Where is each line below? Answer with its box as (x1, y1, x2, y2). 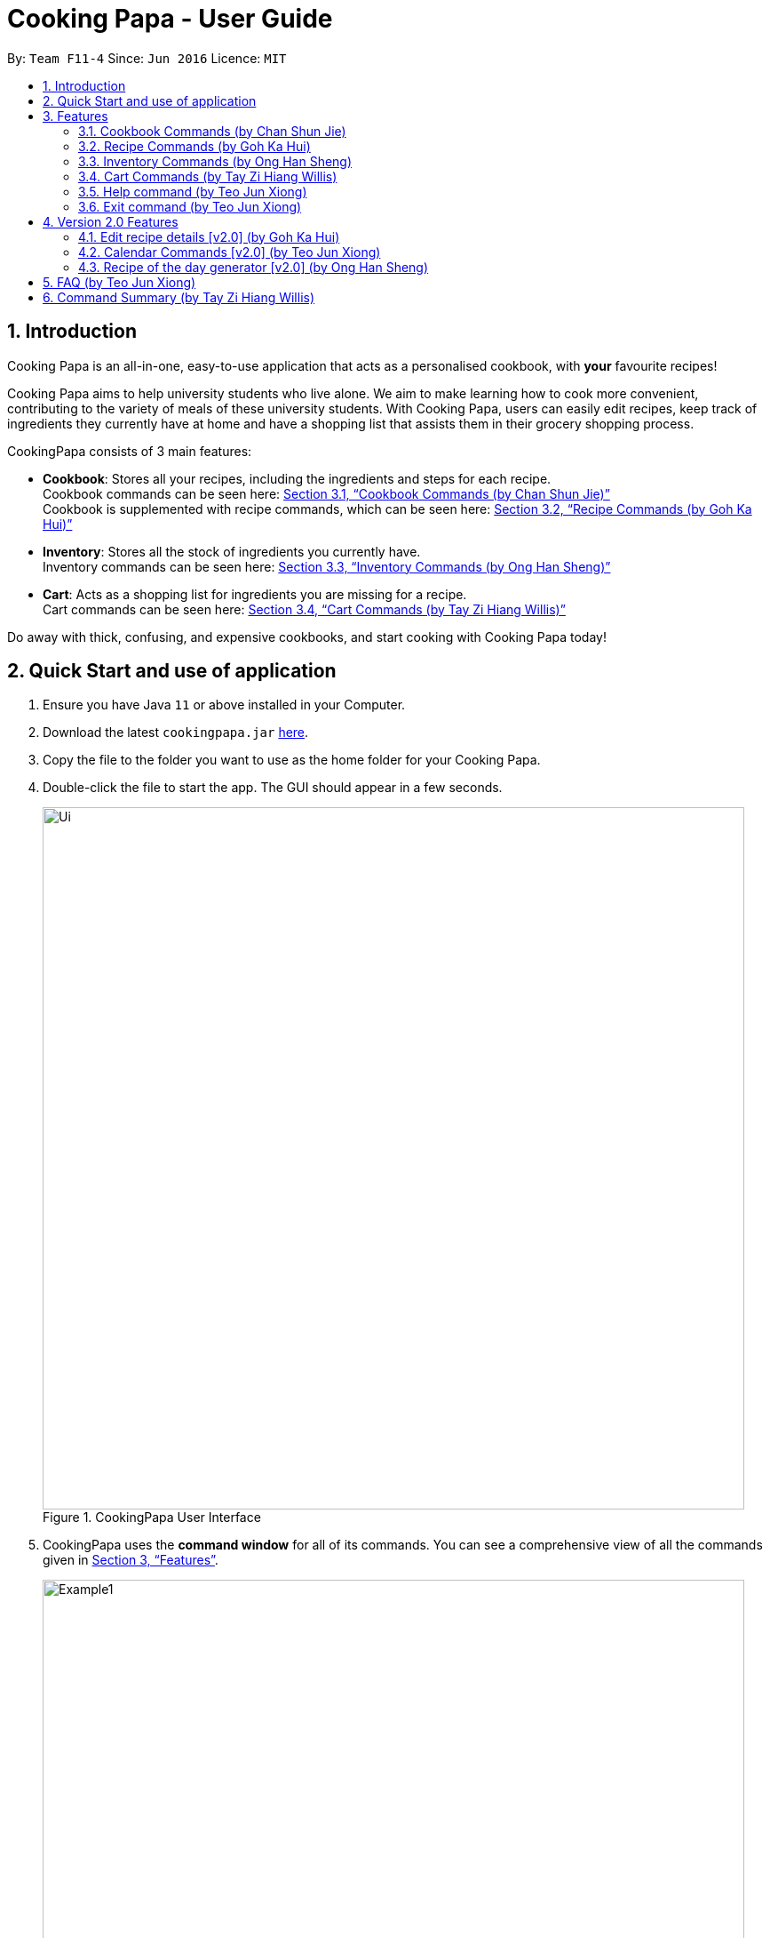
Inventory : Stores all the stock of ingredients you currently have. (43, 543, 421, 559)
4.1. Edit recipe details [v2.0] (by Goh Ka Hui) (78, 228, 340, 244)
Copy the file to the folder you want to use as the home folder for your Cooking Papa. (43, 752, 541, 768)
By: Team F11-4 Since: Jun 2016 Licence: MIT (7, 50, 287, 66)
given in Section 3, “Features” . (43, 1552, 218, 1568)
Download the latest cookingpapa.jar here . (43, 725, 309, 741)
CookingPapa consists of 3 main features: (7, 443, 252, 459)
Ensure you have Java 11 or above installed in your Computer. (43, 697, 406, 713)
